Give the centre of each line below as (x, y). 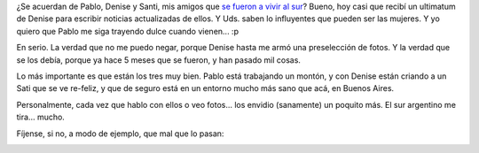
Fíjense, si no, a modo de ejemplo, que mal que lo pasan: (120, 134)
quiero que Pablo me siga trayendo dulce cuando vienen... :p (128, 31)
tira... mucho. (41, 117)
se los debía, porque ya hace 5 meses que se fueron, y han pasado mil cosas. (159, 60)
